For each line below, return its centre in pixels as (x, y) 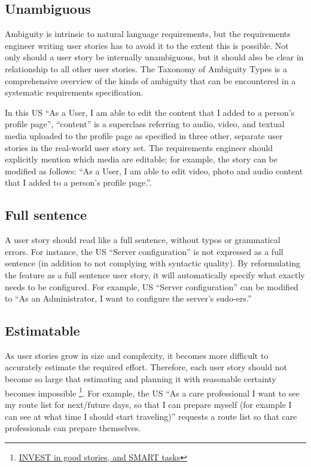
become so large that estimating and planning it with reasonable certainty (141, 379)
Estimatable (42, 331)
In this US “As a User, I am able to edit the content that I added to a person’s (150, 112)
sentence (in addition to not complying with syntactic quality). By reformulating (153, 263)
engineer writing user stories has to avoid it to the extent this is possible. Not (147, 45)
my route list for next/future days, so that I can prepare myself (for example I (148, 404)
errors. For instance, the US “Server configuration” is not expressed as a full (144, 251)
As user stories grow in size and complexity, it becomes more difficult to (137, 355)
